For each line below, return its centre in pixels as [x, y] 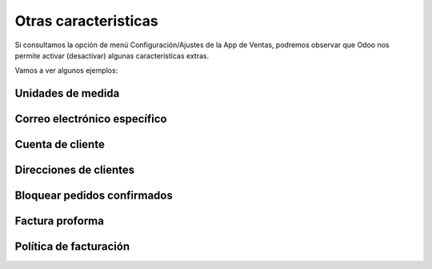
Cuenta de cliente [60, 145]
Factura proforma [59, 221]
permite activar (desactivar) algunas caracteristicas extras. [112, 55]
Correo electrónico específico [91, 119]
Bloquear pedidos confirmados [94, 196]
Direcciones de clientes [75, 170]
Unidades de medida [67, 93]
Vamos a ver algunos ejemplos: [66, 70]
